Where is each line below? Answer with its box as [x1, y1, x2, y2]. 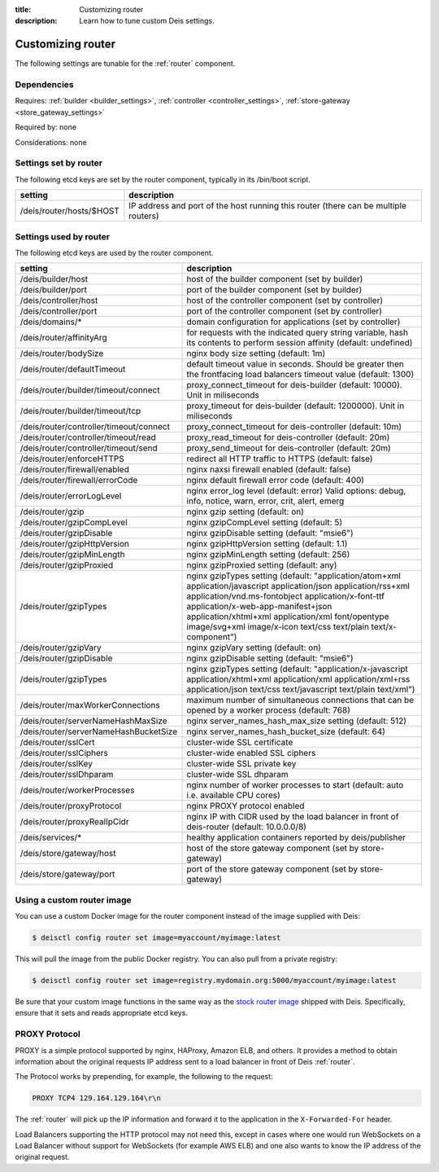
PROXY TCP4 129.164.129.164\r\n [32, 1094, 162, 1103]
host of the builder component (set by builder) [186, 274, 363, 285]
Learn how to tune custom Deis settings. [79, 16, 215, 26]
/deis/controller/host [20, 295, 98, 306]
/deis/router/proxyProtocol [20, 801, 122, 812]
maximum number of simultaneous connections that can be [186, 695, 415, 706]
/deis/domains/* [20, 316, 82, 327]
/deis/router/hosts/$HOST [20, 205, 120, 217]
